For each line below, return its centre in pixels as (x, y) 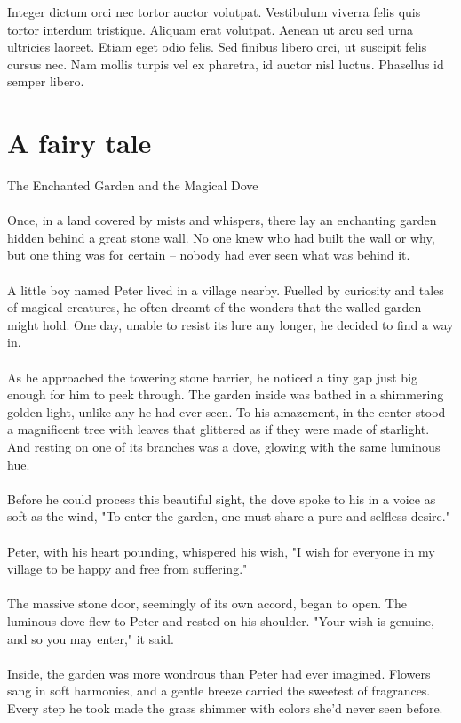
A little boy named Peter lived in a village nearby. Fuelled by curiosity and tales (226, 289)
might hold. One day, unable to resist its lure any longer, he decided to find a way (230, 324)
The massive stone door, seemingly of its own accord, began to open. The (207, 603)
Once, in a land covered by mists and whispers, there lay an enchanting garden (222, 220)
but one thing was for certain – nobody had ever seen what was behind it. (209, 255)
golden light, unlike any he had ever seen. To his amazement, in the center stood (227, 411)
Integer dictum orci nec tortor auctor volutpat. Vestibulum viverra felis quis (214, 12)
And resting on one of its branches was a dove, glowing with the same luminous (224, 446)
